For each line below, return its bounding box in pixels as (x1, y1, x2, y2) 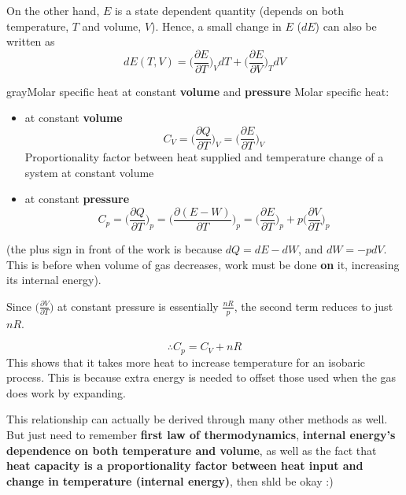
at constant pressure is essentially (57, 297, 219, 314)
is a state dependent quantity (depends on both (114, 2, 345, 18)
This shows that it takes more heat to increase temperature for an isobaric (6, 353, 366, 370)
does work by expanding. (6, 384, 126, 401)
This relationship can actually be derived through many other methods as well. (6, 411, 388, 427)
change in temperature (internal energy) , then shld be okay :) (6, 472, 334, 489)
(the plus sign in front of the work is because (6, 240, 223, 257)
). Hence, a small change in (151, 17, 282, 34)
